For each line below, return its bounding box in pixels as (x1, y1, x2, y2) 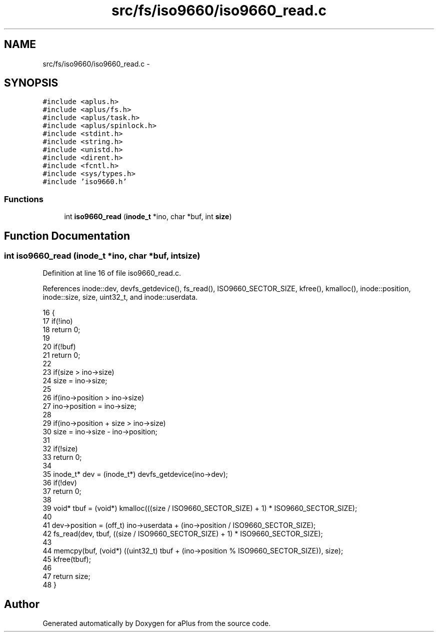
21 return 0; (42, 351, 80, 360)
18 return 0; (42, 325, 80, 334)
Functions (4, 194, 43, 204)
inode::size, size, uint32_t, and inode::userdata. (42, 293, 198, 302)
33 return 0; (42, 453, 82, 462)
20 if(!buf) (42, 342, 76, 351)
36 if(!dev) (42, 478, 77, 487)
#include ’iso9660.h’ (42, 178, 127, 186)
